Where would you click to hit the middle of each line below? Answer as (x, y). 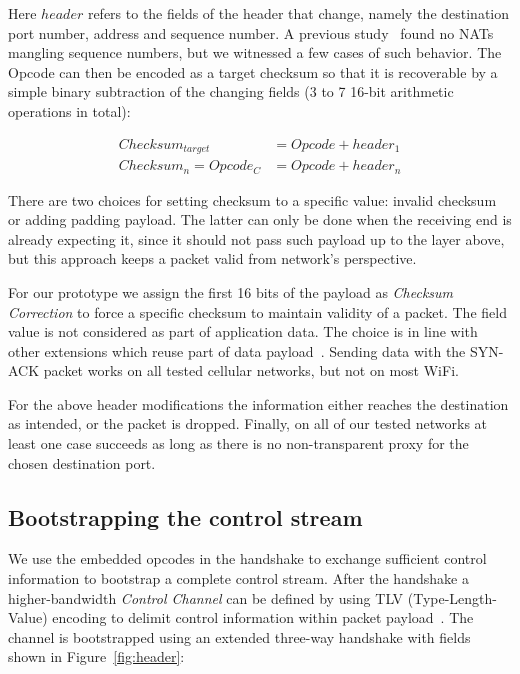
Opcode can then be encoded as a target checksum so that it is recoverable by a (253, 71)
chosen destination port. (82, 462)
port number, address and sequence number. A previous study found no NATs (251, 32)
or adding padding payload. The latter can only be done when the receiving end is (260, 219)
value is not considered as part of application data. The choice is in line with (243, 331)
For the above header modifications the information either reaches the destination (258, 403)
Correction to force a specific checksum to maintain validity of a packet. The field (257, 311)
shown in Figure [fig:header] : (96, 656)
